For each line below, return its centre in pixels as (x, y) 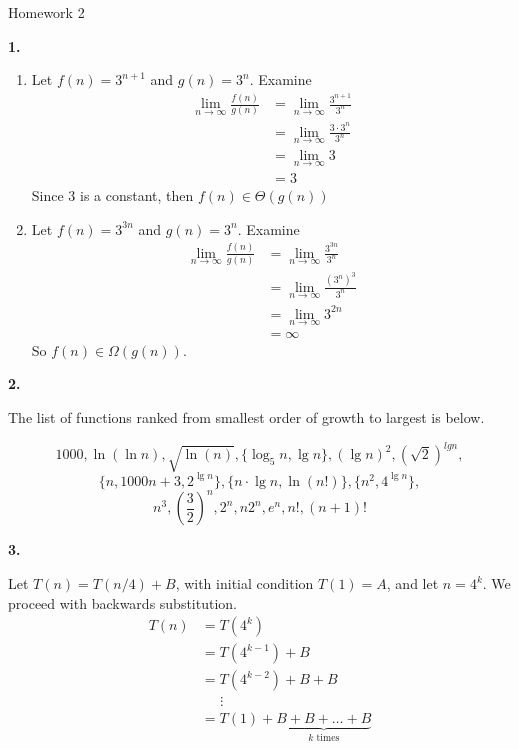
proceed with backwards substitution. (122, 602)
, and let (412, 583)
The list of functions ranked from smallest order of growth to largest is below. (246, 416)
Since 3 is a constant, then (112, 195)
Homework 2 (46, 12)
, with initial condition (244, 583)
